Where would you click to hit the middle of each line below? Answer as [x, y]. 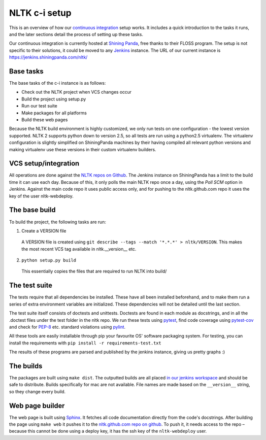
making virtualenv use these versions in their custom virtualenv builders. [83, 149]
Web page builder [37, 406]
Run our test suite [39, 106]
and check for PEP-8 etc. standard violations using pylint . [67, 327]
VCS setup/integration [44, 163]
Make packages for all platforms [54, 113]
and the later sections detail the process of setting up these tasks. [76, 34]
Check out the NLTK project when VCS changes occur [76, 92]
